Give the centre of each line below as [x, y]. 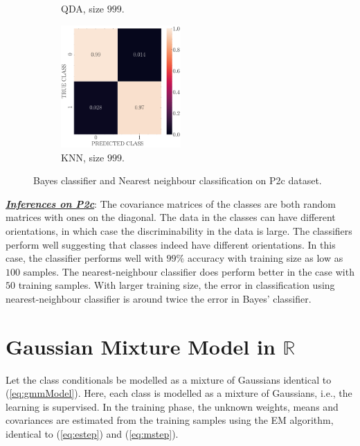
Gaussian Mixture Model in [141, 346]
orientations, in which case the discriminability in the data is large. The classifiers [179, 230]
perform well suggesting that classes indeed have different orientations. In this [171, 244]
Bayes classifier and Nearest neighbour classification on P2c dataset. [178, 180]
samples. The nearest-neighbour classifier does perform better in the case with [189, 271]
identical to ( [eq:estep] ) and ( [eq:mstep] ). [92, 434]
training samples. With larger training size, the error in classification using [177, 285]
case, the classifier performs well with [84, 258]
